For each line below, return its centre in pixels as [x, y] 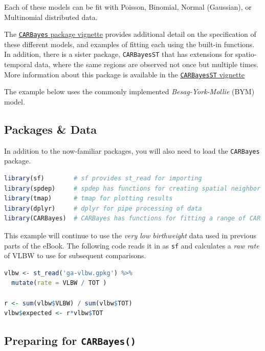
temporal [18, 64]
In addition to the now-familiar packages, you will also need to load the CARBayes [132, 150]
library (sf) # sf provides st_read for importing [103, 178]
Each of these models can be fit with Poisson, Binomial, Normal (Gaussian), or [128, 7]
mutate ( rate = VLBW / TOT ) [59, 283]
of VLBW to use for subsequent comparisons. [75, 255]
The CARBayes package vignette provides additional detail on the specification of [130, 34]
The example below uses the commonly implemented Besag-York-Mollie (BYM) [129, 91]
